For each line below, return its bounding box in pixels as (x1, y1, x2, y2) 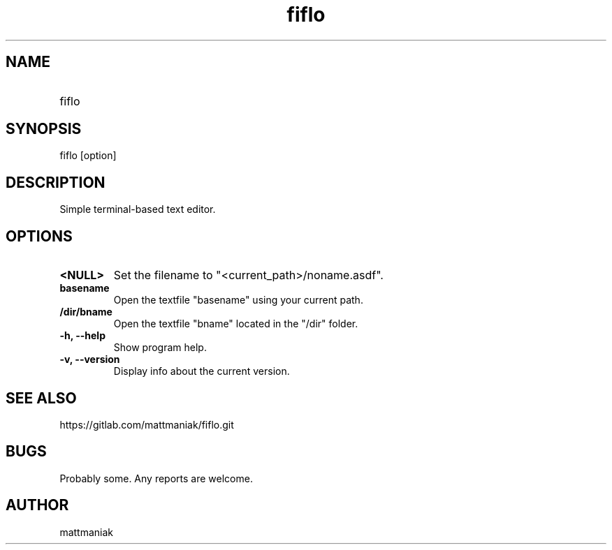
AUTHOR (6, 496, 69, 514)
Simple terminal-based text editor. (59, 203, 216, 216)
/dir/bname (59, 306, 112, 318)
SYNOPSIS (6, 120, 82, 138)
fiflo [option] (59, 149, 117, 162)
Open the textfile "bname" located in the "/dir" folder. (113, 318, 358, 330)
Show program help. (113, 341, 207, 354)
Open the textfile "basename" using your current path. (113, 294, 363, 306)
